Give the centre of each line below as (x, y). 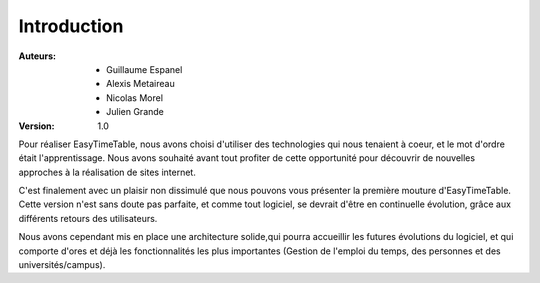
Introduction (71, 26)
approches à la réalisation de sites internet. (107, 172)
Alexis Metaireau (140, 84)
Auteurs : (37, 56)
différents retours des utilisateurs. (88, 218)
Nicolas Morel (135, 97)
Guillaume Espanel (144, 69)
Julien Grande (135, 112)
